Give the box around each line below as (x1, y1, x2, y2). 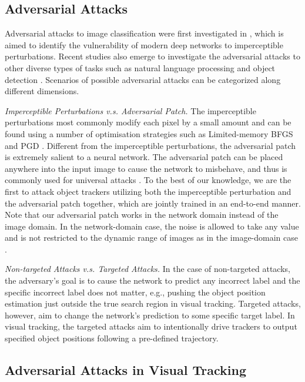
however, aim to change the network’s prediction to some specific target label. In (5, 308, 295, 321)
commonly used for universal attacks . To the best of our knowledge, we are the (5, 174, 291, 186)
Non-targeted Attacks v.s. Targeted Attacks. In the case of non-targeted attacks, (5, 263, 290, 275)
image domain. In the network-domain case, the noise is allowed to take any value (5, 220, 299, 232)
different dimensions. (5, 85, 79, 97)
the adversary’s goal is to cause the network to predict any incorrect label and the (5, 274, 300, 287)
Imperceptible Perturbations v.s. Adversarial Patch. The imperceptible (5, 104, 256, 117)
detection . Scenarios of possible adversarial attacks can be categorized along (5, 73, 281, 85)
